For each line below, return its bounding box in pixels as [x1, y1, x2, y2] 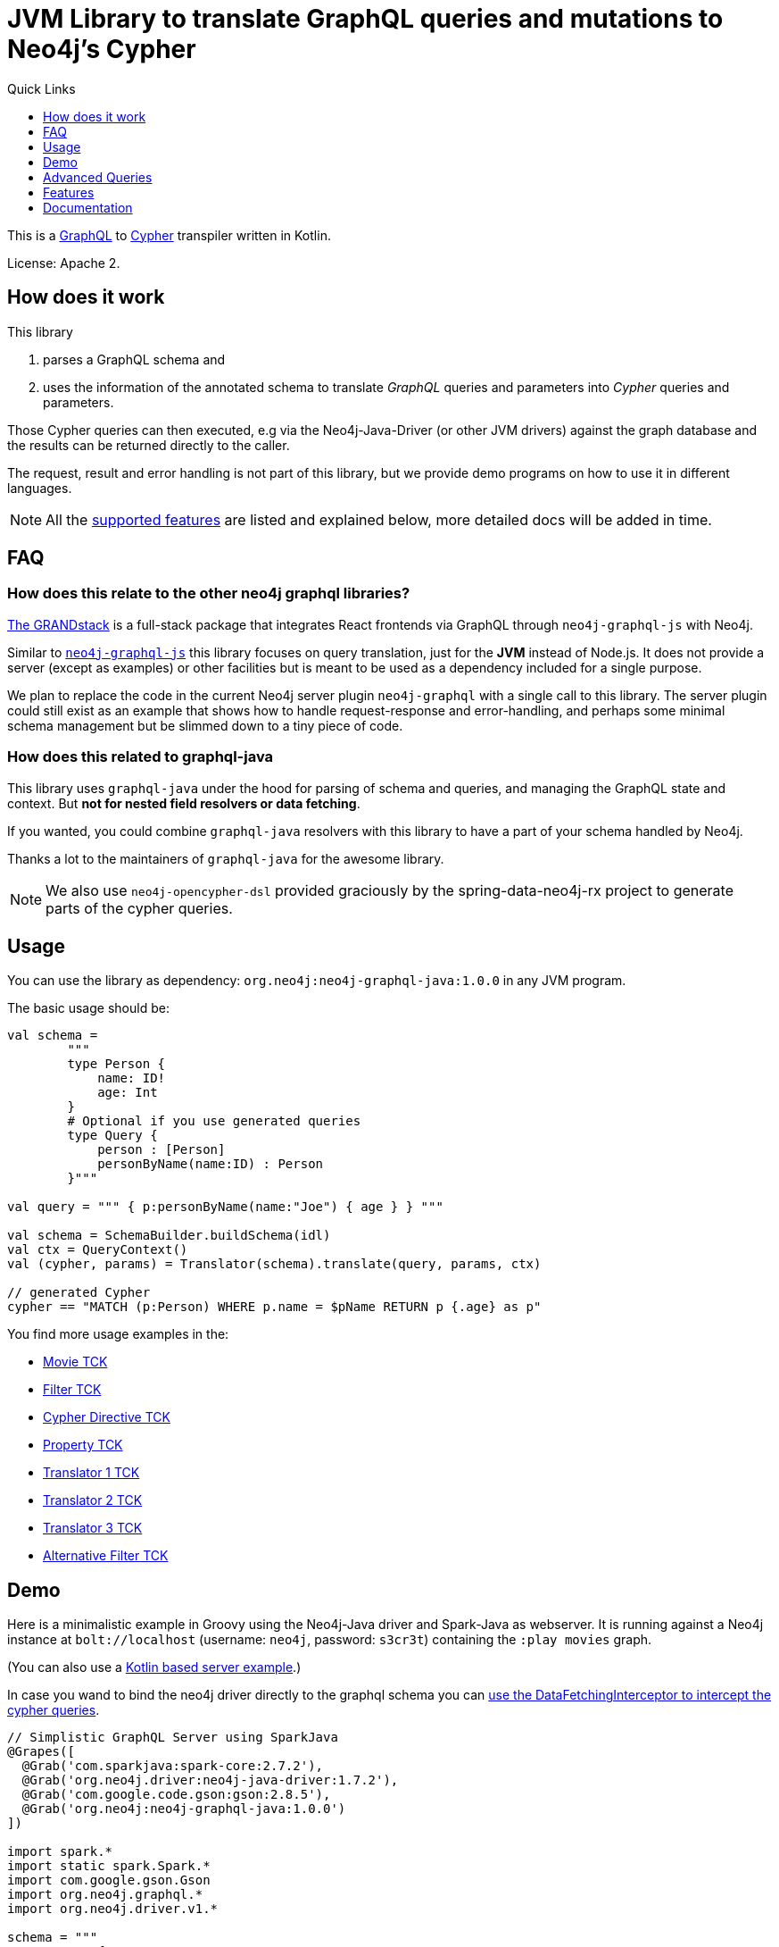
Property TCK [43, 1437, 123, 1453]
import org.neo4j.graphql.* [7, 1887, 203, 1902]
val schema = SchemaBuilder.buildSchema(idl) [7, 1228, 331, 1243]
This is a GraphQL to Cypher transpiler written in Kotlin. [7, 227, 331, 243]
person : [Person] [97, 1142, 226, 1157]
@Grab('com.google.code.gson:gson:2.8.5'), [21, 1787, 331, 1802]
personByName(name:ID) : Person [97, 1157, 324, 1172]
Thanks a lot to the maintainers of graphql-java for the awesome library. [7, 850, 444, 866]
